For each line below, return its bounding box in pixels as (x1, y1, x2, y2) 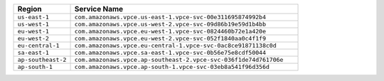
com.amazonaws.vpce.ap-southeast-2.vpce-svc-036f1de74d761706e (74, 56, 284, 63)
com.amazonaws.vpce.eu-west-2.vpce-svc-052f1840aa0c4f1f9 (74, 35, 267, 42)
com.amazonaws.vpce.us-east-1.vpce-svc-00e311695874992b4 (74, 13, 267, 21)
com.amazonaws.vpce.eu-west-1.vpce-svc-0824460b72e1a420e (74, 28, 267, 35)
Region (17, 4, 42, 13)
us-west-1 (17, 21, 50, 28)
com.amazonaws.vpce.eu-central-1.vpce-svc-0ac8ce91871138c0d (74, 42, 277, 49)
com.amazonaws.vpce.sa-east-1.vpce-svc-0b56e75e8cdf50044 (74, 49, 267, 56)
